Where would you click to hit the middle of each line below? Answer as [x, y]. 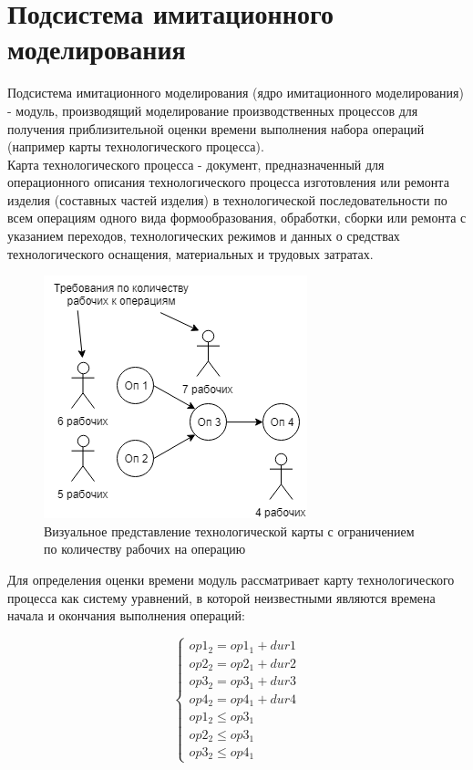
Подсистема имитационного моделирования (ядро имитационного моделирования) [236, 93]
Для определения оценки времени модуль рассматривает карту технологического [231, 580]
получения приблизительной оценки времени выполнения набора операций [216, 128]
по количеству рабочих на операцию [145, 549]
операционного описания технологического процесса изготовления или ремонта [228, 182]
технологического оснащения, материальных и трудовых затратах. [190, 253]
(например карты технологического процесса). [136, 146]
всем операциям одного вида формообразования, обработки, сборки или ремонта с [237, 218]
